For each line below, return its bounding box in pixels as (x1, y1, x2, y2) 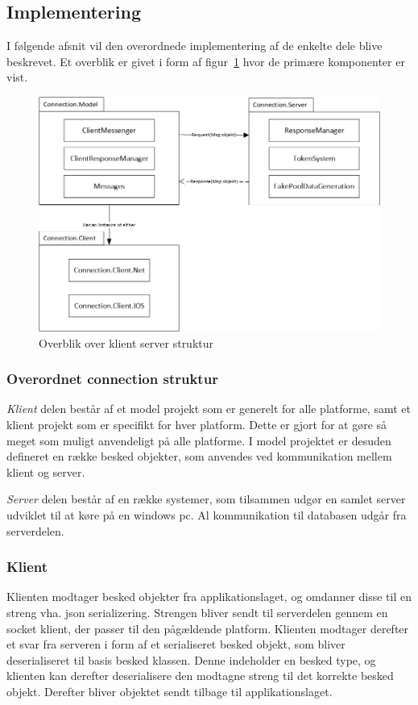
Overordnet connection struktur (6, 369, 218, 389)
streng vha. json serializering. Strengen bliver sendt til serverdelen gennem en (6, 603, 388, 620)
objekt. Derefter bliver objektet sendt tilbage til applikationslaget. (6, 682, 333, 699)
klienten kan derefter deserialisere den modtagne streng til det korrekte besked (6, 667, 394, 684)
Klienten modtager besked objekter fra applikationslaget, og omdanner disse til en (6, 588, 412, 605)
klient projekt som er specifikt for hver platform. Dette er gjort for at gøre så (6, 415, 387, 432)
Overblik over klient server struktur (39, 334, 214, 351)
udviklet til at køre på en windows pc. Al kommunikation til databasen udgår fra (6, 506, 407, 523)
